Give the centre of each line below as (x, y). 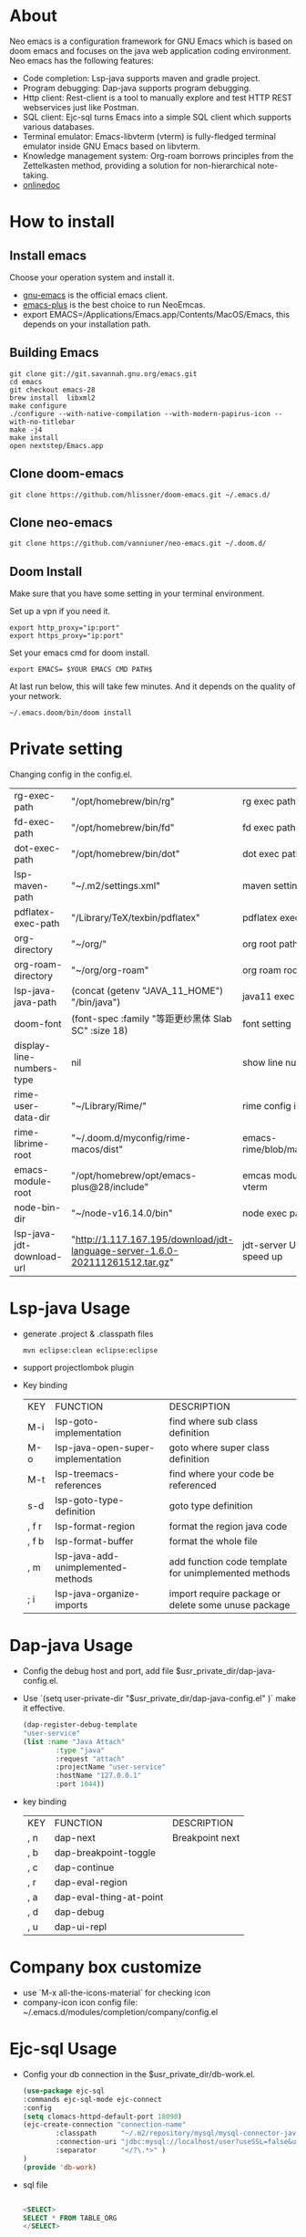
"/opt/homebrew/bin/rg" (123, 801)
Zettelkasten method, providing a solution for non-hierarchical (139, 165)
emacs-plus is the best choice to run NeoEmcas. (114, 304)
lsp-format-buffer (94, 1542)
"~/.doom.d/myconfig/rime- (131, 1138)
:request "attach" (91, 1759)
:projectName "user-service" (111, 1767)
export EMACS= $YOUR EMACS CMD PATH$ (81, 670)
